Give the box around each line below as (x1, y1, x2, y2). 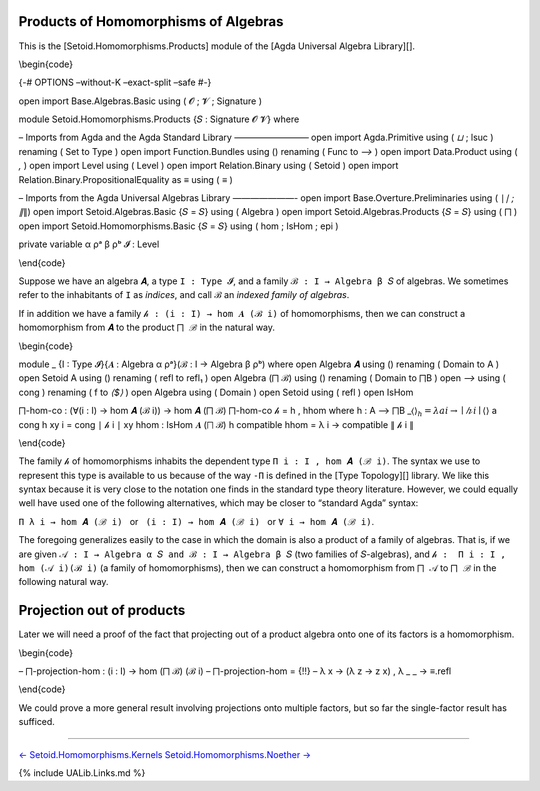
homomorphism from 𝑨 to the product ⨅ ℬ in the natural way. (18, 321, 275, 334)
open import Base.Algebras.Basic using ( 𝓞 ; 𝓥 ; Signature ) (18, 95, 263, 107)
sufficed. (18, 716, 55, 728)
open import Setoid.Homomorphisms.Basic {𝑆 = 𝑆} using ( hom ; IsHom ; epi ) (18, 220, 339, 232)
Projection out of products (18, 602, 186, 619)
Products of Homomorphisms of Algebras (18, 13, 284, 30)
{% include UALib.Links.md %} (18, 767, 146, 779)
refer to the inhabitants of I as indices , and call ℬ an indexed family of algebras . (18, 289, 350, 301)
